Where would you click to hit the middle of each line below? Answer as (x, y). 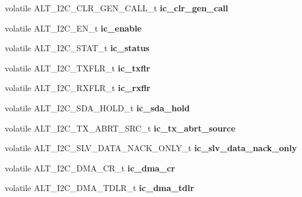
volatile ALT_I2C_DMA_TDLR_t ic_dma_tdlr (99, 188)
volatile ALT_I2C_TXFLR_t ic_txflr (77, 68)
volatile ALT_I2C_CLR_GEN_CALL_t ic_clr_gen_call (116, 8)
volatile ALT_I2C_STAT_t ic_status (77, 48)
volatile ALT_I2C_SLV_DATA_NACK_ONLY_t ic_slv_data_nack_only (151, 148)
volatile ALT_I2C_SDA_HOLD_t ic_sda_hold (97, 107)
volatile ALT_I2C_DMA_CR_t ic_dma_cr (90, 168)
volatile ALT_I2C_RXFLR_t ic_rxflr (78, 88)
